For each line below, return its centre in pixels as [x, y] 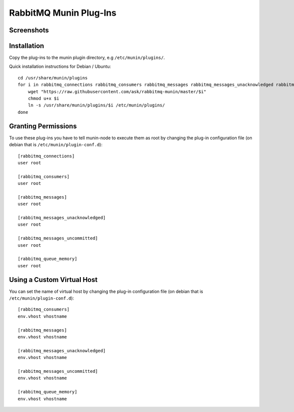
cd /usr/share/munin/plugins [53, 78]
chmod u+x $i [43, 99]
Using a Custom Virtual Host [53, 280]
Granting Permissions [43, 126]
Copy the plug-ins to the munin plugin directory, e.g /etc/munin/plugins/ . [87, 58]
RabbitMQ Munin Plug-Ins [63, 13]
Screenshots [29, 30]
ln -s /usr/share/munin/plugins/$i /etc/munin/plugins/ [96, 105]
